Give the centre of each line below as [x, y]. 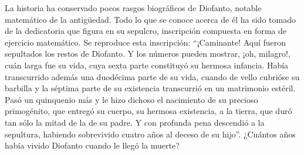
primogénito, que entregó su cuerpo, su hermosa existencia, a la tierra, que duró [148, 111]
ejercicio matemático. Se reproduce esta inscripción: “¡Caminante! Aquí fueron [146, 42]
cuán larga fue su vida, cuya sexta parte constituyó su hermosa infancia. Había [147, 65]
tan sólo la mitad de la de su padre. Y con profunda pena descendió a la [135, 122]
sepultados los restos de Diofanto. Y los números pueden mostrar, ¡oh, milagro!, [148, 54]
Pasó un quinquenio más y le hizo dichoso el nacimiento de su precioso [131, 99]
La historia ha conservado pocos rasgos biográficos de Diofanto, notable [133, 8]
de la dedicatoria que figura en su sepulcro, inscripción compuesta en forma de [146, 31]
